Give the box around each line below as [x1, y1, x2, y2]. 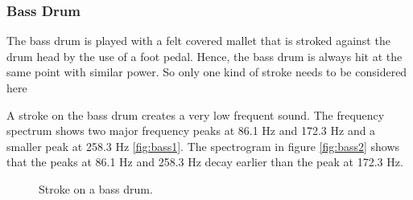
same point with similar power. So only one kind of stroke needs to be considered [6, 63, 407, 80]
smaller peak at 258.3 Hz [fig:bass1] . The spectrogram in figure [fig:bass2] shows [6, 137, 400, 154]
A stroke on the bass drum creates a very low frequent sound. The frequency [6, 106, 385, 123]
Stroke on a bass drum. [39, 180, 153, 197]
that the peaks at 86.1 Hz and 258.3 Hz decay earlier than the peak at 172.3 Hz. [6, 153, 403, 170]
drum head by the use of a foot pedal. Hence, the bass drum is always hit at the [6, 47, 403, 64]
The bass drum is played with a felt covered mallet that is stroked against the [6, 32, 390, 49]
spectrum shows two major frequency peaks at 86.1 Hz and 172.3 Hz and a [6, 122, 376, 139]
